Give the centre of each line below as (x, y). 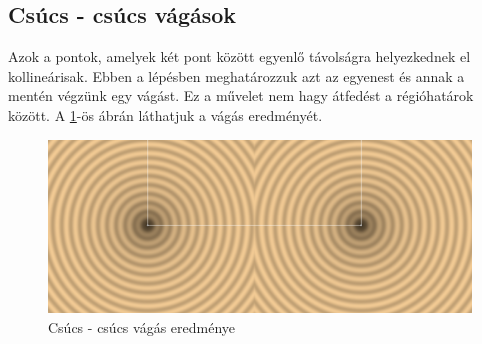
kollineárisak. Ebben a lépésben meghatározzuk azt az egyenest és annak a (236, 75)
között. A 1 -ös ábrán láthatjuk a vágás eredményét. (165, 114)
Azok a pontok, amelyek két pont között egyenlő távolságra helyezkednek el (239, 56)
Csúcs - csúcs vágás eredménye (142, 327)
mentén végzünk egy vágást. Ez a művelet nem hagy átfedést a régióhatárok (241, 95)
